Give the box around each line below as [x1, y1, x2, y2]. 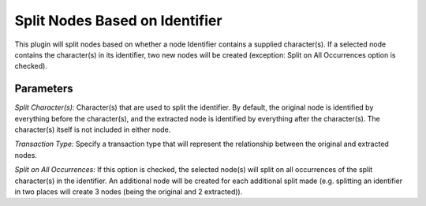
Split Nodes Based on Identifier [14, 12, 222, 29]
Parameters [14, 82, 73, 96]
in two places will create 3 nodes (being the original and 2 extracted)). [14, 186, 243, 197]
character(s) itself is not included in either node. [14, 125, 171, 134]
